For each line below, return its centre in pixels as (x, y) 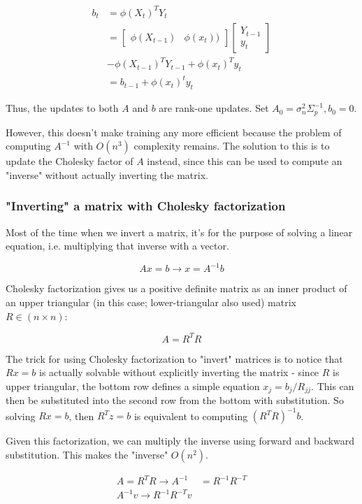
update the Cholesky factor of (70, 161)
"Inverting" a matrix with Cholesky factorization (146, 206)
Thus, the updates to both (62, 108)
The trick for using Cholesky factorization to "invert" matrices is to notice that (174, 358)
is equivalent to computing (191, 416)
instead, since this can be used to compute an (245, 161)
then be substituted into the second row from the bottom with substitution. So (175, 400)
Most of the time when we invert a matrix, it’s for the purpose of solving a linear (179, 232)
